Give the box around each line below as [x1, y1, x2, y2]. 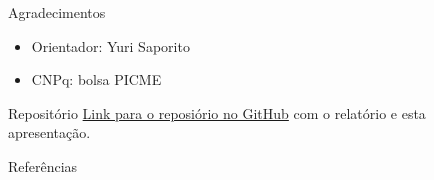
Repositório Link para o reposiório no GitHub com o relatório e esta [8, 102, 426, 123]
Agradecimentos [8, 2, 106, 22]
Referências [8, 155, 78, 176]
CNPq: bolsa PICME [31, 69, 162, 90]
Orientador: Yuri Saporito [31, 35, 190, 56]
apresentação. [8, 122, 91, 143]
